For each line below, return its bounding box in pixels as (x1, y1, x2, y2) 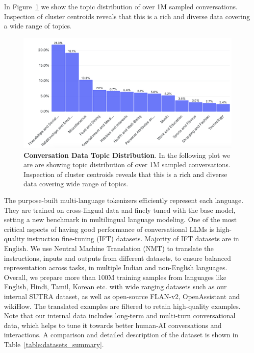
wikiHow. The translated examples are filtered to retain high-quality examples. (4, 301, 241, 311)
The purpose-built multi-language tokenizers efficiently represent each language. (4, 195, 244, 205)
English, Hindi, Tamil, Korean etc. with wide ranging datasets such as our (4, 281, 227, 292)
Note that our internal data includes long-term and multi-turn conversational (4, 310, 236, 321)
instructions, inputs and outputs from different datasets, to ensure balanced (4, 252, 231, 263)
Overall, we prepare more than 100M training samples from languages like (4, 272, 227, 282)
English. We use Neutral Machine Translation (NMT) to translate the (4, 243, 214, 253)
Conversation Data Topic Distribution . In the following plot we (24, 150, 230, 160)
